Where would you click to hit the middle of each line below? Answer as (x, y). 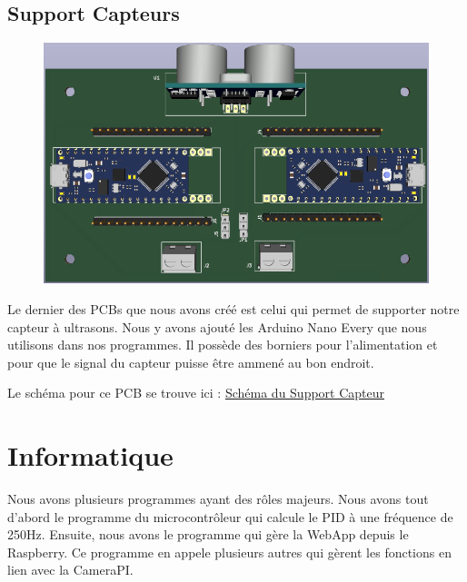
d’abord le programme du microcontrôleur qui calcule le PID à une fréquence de (230, 516)
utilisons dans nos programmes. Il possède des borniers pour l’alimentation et (223, 345)
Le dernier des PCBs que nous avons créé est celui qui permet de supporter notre (233, 309)
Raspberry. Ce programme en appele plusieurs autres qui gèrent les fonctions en (229, 552)
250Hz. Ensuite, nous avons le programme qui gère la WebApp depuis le (208, 534)
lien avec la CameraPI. (70, 570)
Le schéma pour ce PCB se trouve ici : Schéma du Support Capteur (196, 393)
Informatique (90, 455)
